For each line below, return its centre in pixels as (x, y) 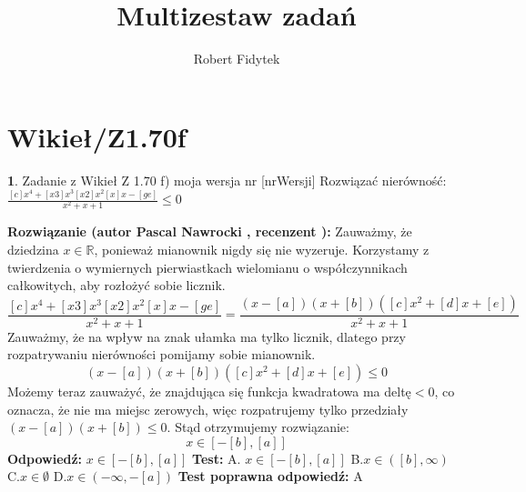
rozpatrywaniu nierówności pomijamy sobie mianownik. (162, 354)
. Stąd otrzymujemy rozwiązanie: (258, 427)
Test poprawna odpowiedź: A (270, 476)
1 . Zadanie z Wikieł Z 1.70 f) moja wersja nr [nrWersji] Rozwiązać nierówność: (227, 180)
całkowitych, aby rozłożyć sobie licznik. (116, 285)
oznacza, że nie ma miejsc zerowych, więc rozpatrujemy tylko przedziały (208, 409)
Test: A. (217, 458)
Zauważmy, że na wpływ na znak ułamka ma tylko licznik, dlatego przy (207, 336)
